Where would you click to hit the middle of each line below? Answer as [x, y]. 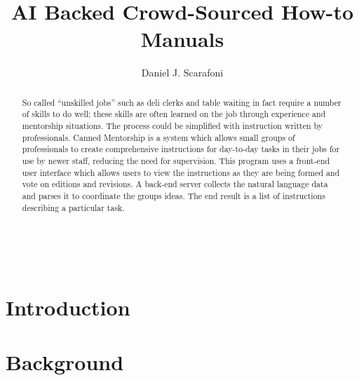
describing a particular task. [73, 207]
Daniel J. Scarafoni [182, 73]
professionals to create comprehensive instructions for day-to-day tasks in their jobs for [181, 149]
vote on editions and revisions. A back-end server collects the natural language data [175, 184]
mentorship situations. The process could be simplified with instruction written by [172, 126]
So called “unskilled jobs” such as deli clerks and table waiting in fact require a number [182, 102]
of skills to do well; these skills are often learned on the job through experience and [174, 114]
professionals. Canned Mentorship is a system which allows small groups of [158, 137]
